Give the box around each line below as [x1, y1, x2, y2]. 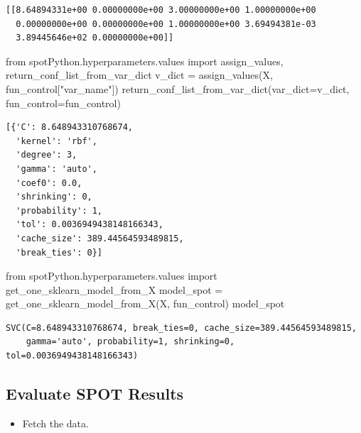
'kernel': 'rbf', [16, 136, 97, 146]
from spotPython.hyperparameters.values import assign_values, [6, 53, 284, 68]
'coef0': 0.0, [16, 177, 82, 188]
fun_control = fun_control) [6, 95, 121, 110]
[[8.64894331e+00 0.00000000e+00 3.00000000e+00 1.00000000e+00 [6, 5, 316, 15]
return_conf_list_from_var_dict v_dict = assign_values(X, [6, 67, 273, 82]
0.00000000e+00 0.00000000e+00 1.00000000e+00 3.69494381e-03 [16, 18, 316, 29]
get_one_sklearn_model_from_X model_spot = [6, 282, 223, 297]
